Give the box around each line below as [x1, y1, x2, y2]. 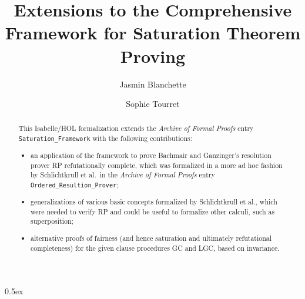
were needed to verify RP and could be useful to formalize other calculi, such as [31, 206, 275, 216]
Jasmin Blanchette [119, 78, 186, 90]
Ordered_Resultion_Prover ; [31, 180, 119, 190]
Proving [120, 43, 186, 68]
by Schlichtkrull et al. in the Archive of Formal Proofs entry [31, 170, 215, 180]
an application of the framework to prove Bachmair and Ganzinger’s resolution [31, 150, 272, 160]
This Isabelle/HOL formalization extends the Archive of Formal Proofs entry [18, 123, 254, 133]
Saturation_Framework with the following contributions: [18, 133, 193, 143]
